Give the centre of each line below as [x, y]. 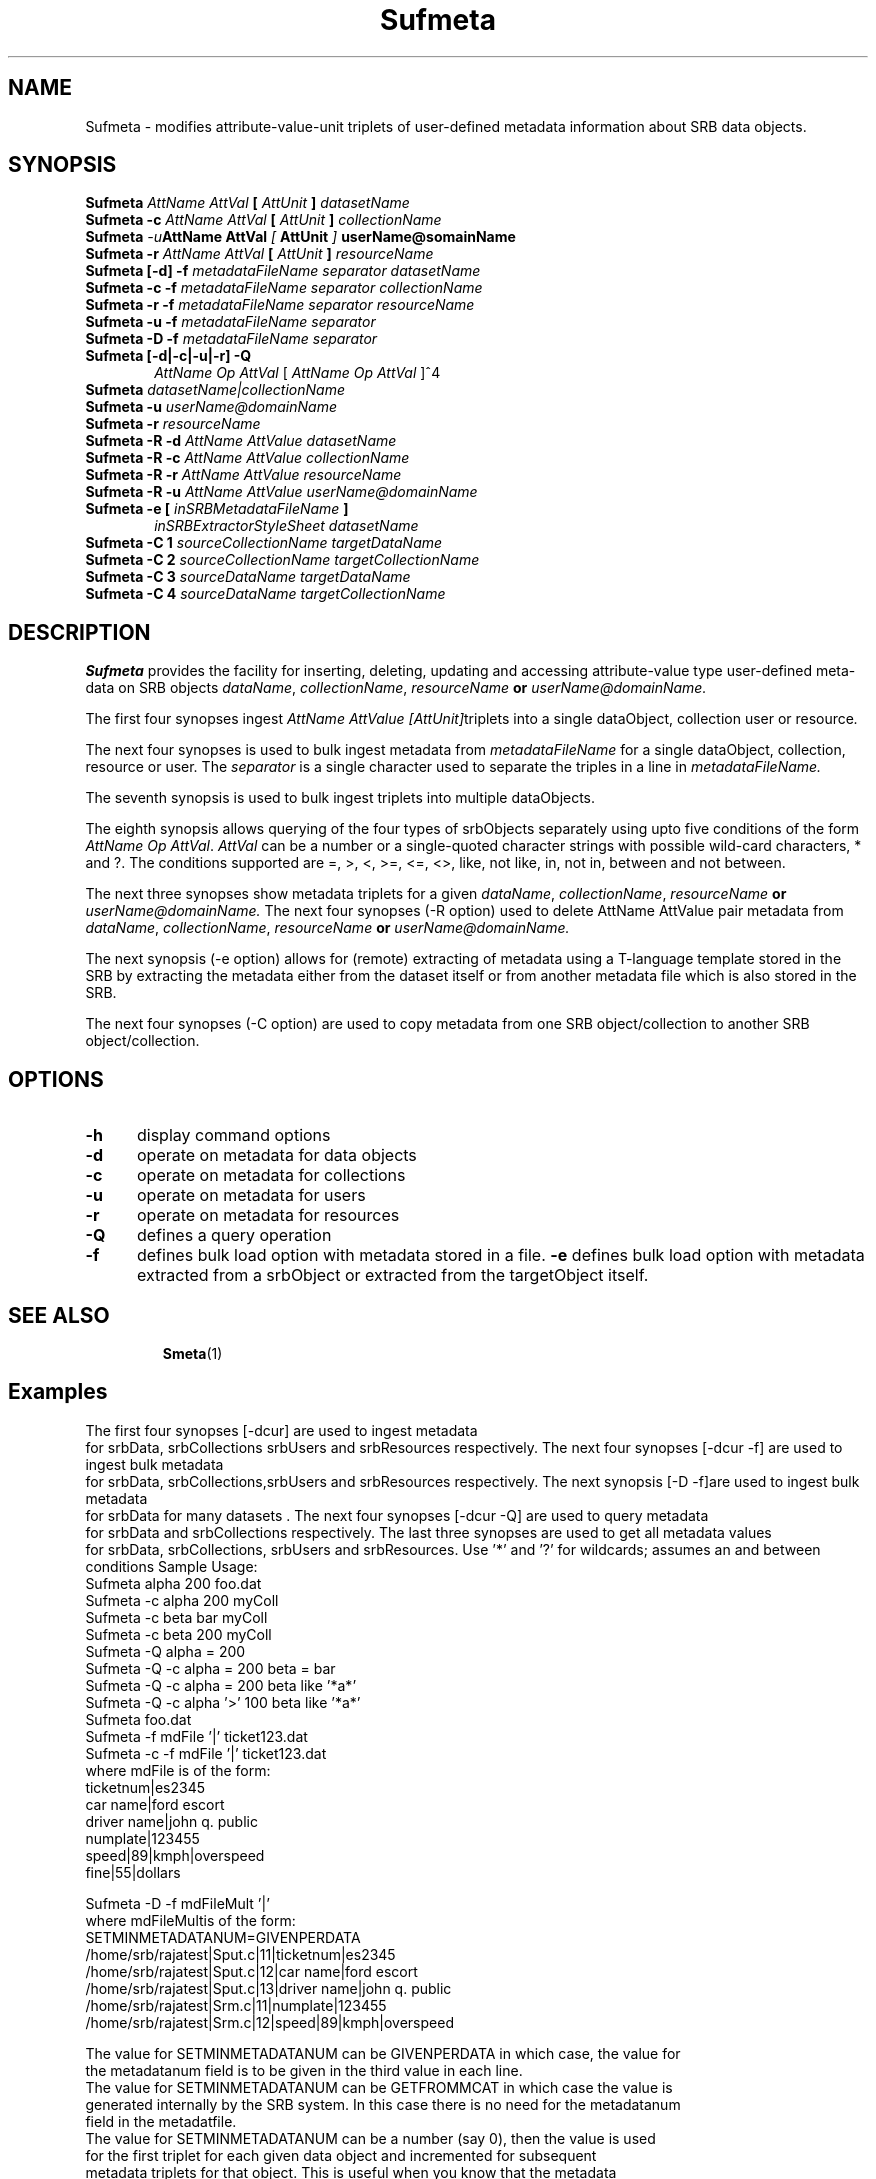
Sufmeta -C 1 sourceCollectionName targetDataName [264, 543]
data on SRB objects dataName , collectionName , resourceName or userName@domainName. [396, 688]
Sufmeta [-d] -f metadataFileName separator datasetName [283, 271]
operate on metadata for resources [268, 1215]
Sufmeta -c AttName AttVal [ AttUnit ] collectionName [263, 220]
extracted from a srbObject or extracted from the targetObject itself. [392, 1275]
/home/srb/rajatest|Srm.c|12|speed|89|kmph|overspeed [269, 2022]
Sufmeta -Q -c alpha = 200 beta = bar [210, 1668]
